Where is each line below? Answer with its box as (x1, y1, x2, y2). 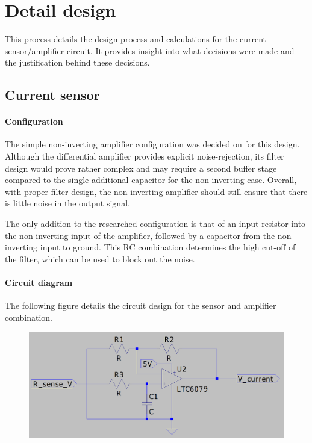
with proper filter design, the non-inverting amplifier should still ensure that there (5, 185, 308, 197)
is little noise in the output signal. (5, 197, 130, 209)
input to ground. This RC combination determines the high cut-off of (40, 241, 296, 253)
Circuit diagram (5, 276, 73, 289)
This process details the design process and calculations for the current (5, 33, 267, 45)
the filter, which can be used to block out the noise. (5, 252, 195, 265)
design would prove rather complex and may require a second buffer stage (5, 161, 277, 174)
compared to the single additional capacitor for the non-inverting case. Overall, (5, 173, 297, 186)
